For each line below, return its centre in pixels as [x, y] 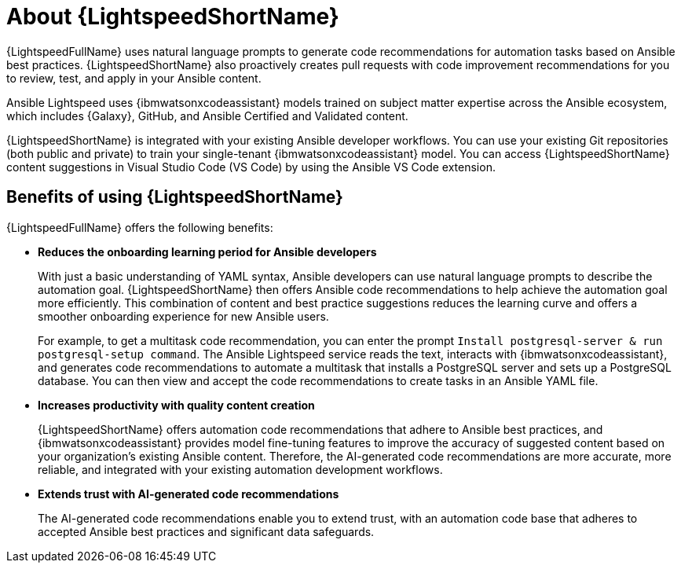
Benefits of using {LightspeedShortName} [175, 197]
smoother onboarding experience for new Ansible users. [183, 316]
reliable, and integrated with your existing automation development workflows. [240, 469]
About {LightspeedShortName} [173, 17]
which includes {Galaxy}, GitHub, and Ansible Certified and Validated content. [207, 116]
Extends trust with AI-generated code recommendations [189, 494]
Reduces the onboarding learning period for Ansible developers [207, 251]
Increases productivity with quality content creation [176, 405]
